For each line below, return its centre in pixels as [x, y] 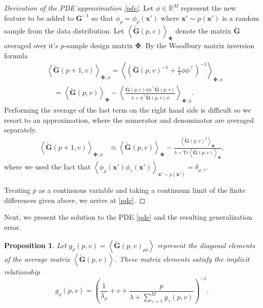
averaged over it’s [31, 45]
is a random [241, 18]
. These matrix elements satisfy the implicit [182, 259]
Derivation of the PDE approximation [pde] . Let [79, 8]
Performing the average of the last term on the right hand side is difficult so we [127, 110]
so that [103, 18]
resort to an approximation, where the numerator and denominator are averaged [129, 119]
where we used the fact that [47, 167]
